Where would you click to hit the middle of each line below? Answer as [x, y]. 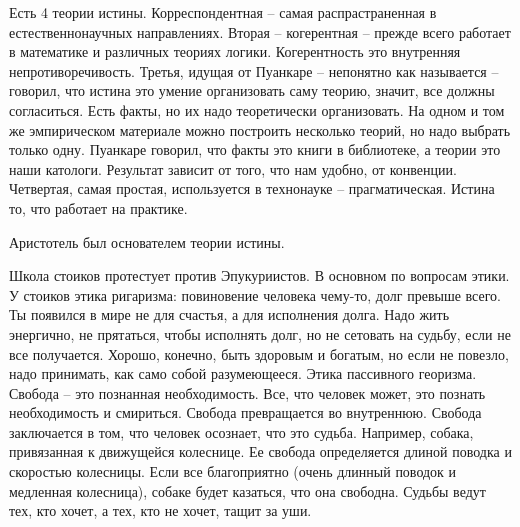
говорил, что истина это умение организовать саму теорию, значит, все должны [252, 90]
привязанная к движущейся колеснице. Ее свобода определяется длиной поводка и [260, 451]
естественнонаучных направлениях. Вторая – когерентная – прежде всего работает [260, 31]
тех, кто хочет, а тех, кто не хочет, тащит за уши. [160, 510]
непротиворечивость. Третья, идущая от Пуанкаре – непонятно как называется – [254, 70]
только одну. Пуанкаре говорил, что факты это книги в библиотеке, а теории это [255, 149]
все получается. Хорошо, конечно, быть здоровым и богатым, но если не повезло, [259, 353]
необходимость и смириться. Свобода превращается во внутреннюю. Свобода [245, 412]
